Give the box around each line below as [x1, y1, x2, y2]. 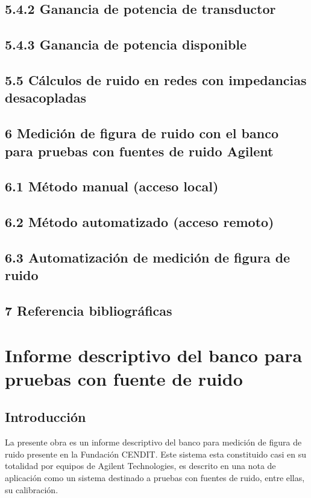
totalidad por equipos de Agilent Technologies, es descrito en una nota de [5, 459, 276, 472]
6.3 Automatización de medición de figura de [5, 247, 291, 266]
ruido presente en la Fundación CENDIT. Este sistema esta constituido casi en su [5, 447, 306, 460]
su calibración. [5, 483, 58, 496]
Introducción [5, 407, 86, 426]
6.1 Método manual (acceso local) [5, 177, 219, 196]
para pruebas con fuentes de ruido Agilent [5, 141, 274, 160]
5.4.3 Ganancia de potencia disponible [5, 35, 247, 54]
